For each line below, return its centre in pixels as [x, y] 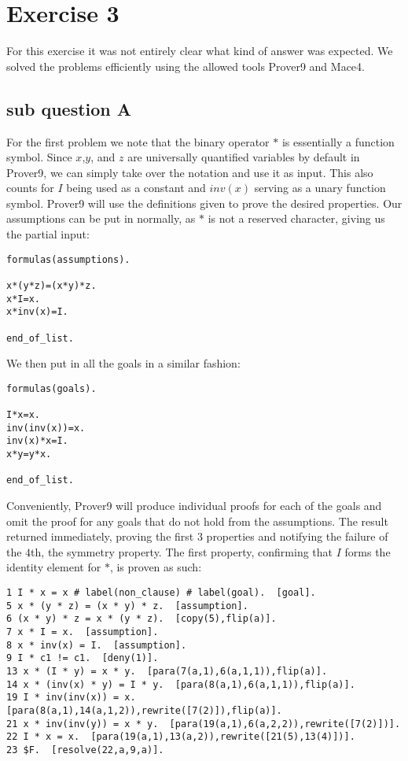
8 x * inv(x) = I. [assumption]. [97, 645]
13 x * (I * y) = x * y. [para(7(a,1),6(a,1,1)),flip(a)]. [167, 672]
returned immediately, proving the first [100, 536]
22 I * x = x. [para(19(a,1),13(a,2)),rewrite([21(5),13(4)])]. [181, 737]
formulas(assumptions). [68, 259]
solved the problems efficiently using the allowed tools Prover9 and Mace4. [186, 66]
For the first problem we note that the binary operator [138, 141]
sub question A [69, 108]
